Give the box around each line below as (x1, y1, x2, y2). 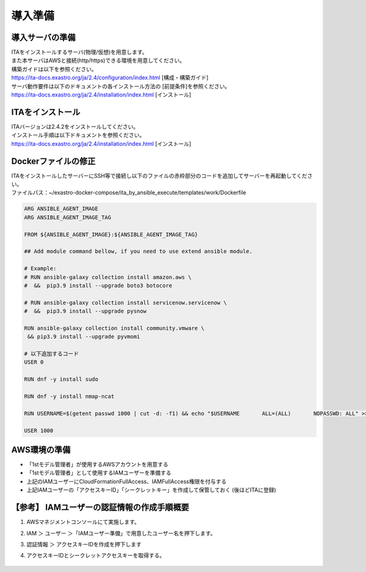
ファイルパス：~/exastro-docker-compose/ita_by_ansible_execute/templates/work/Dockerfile (11, 189, 246, 196)
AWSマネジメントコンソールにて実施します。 (26, 518, 140, 526)
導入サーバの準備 (11, 32, 76, 43)
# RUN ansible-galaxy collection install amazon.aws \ (24, 274, 192, 280)
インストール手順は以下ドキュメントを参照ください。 (11, 132, 145, 139)
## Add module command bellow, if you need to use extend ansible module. (24, 248, 253, 255)
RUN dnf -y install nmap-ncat (24, 393, 115, 400)
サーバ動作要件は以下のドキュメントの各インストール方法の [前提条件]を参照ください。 (11, 82, 231, 90)
